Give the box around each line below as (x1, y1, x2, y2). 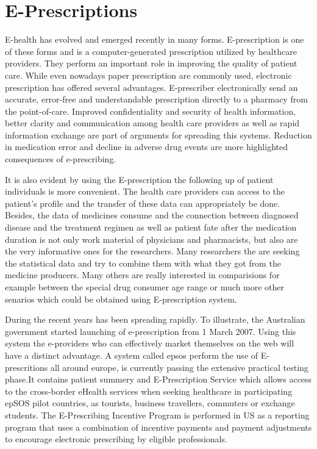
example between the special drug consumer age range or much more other (5, 281, 285, 293)
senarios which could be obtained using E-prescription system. (5, 292, 237, 305)
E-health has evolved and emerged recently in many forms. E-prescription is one (5, 33, 304, 46)
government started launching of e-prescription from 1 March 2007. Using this (5, 325, 296, 337)
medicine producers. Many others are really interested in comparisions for (5, 268, 280, 281)
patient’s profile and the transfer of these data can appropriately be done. (5, 196, 280, 209)
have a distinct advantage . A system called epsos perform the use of (5, 348, 258, 361)
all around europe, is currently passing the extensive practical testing (50, 361, 308, 373)
